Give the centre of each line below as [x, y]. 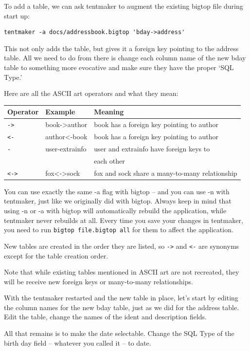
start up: [17, 15]
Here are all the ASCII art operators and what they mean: [91, 93]
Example [60, 112]
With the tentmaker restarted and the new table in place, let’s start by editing [121, 298]
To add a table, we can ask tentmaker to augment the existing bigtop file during [124, 6]
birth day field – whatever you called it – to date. [78, 342]
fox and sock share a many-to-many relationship [166, 173]
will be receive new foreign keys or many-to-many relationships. [98, 281]
